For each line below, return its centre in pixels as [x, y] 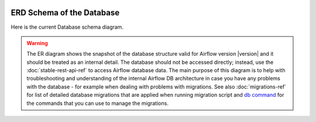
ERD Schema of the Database [65, 13]
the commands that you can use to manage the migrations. [98, 103]
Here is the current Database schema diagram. [67, 27]
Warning [37, 43]
